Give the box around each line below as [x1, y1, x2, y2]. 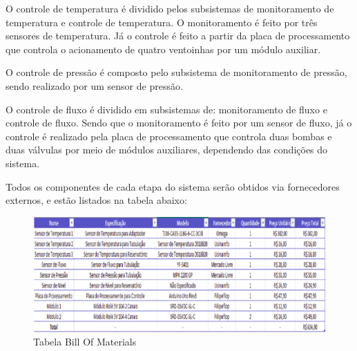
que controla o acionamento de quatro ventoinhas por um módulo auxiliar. [6, 41, 321, 56]
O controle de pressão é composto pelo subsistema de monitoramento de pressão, [6, 65, 347, 79]
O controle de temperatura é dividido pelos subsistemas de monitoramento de [6, 1, 334, 15]
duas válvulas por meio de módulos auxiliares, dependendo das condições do [6, 142, 328, 157]
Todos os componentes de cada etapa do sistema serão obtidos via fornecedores [6, 179, 340, 193]
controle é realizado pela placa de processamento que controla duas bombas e [6, 129, 332, 143]
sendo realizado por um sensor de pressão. [6, 78, 183, 93]
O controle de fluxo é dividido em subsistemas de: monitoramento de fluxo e [6, 102, 327, 116]
